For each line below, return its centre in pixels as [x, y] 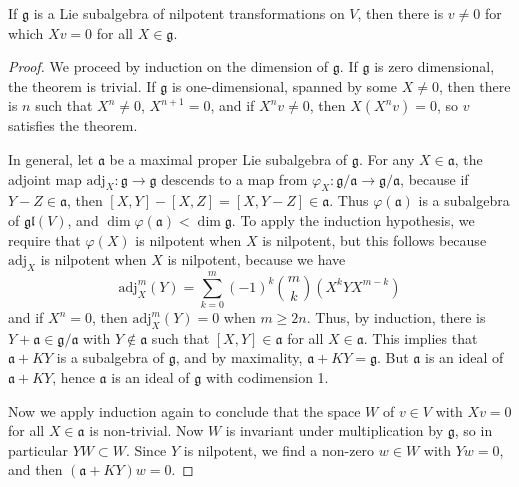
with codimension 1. [267, 377]
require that [44, 239]
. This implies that [420, 337]
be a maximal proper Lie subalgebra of [228, 158]
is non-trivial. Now [146, 430]
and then [35, 469]
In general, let [51, 158]
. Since [146, 449]
